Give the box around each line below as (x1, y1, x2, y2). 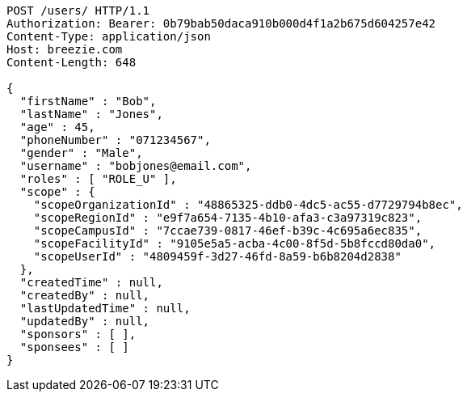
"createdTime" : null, (19, 276, 163, 289)
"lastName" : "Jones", (19, 108, 163, 121)
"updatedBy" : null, (19, 315, 150, 328)
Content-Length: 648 (6, 56, 137, 69)
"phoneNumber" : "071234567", (19, 133, 211, 146)
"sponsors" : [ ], (19, 328, 137, 341)
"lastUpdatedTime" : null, (19, 302, 191, 315)
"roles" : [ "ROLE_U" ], (19, 172, 177, 185)
